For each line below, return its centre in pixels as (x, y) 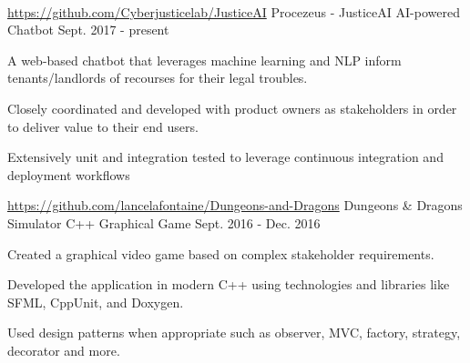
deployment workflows (69, 174)
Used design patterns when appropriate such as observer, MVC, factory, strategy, (234, 333)
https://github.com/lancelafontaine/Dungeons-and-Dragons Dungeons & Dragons (235, 205)
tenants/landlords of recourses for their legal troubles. (158, 78)
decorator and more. (64, 350)
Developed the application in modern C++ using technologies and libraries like (229, 284)
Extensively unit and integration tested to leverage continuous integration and (225, 157)
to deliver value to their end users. (103, 126)
